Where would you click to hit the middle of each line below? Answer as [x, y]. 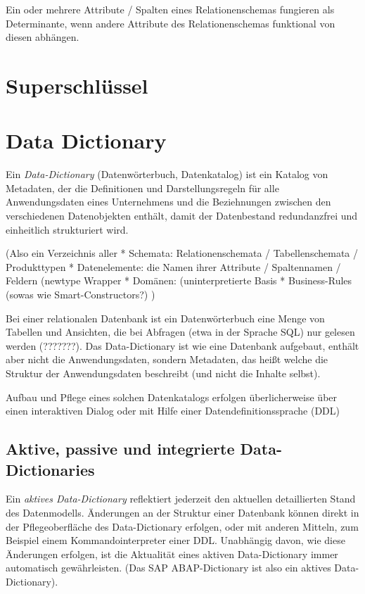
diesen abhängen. [43, 37]
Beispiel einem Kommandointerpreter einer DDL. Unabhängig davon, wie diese [175, 540]
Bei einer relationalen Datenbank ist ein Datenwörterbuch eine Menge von [165, 318]
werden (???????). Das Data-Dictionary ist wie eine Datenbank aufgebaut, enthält [182, 345]
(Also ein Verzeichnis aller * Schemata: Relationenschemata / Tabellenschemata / [182, 253]
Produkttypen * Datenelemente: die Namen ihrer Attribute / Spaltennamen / [173, 266]
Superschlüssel [77, 85]
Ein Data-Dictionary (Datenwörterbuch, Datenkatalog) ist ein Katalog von [167, 174]
